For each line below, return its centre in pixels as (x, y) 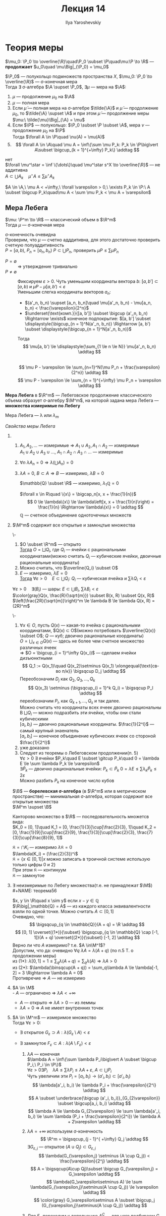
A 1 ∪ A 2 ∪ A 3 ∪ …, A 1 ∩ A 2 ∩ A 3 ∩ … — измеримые (71, 452)
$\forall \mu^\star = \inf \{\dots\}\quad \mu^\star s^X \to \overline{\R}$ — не (83, 165)
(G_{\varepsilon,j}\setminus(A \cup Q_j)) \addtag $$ (94, 1206)
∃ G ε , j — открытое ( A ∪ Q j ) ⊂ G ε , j (61, 1148)
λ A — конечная (43, 1054)
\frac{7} (145, 832)
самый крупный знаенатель (49, 731)
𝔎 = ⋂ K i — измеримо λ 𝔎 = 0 (42, 848)
